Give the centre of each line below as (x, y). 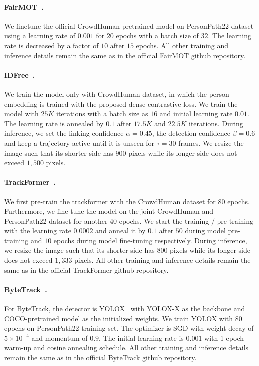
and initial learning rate (196, 113)
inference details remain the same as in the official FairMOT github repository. (125, 55)
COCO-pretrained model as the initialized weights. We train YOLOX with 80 (123, 318)
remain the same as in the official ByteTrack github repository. (100, 358)
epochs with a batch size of (157, 35)
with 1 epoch (224, 338)
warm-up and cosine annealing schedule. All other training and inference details (126, 348)
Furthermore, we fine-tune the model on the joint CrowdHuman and (109, 211)
